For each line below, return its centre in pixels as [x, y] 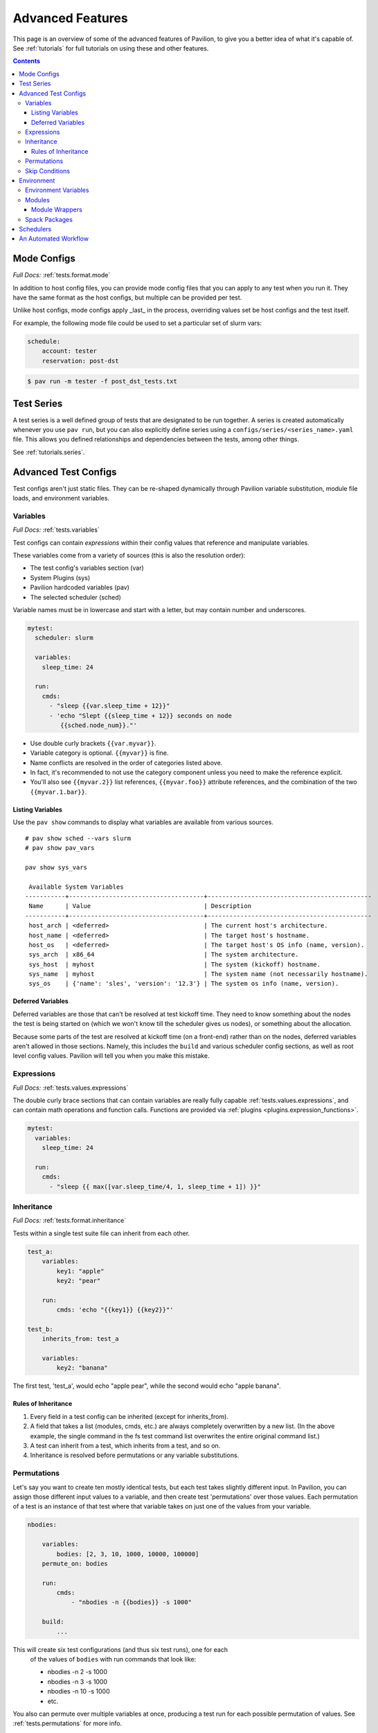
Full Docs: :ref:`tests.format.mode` [62, 275]
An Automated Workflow [54, 238]
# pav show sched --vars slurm [78, 838]
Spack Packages [49, 219]
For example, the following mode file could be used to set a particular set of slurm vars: [137, 323]
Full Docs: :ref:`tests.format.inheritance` [70, 1221]
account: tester [69, 351]
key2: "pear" [79, 1280]
